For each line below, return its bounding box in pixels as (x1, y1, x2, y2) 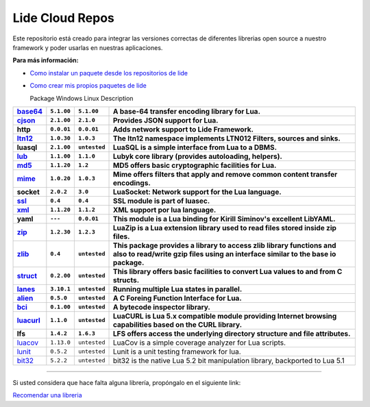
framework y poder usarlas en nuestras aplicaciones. (12, 43, 163, 51)
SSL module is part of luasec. (112, 196, 210, 206)
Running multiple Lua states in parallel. (112, 284, 243, 294)
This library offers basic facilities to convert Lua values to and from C (112, 267, 343, 276)
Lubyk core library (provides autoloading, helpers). (112, 151, 282, 161)
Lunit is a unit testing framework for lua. (112, 347, 241, 356)
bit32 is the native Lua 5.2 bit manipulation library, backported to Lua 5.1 (112, 356, 345, 365)
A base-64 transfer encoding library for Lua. (112, 106, 260, 116)
